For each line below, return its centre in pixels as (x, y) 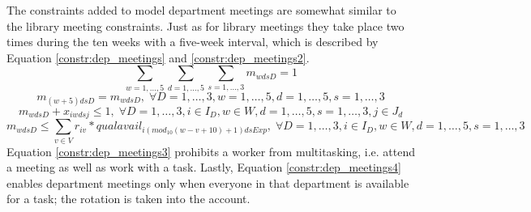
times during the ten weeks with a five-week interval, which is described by (193, 42)
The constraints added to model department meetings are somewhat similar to (201, 10)
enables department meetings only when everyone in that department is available (208, 182)
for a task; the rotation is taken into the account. (128, 199)
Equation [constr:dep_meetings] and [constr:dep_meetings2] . (158, 57)
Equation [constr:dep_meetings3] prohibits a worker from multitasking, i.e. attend (211, 151)
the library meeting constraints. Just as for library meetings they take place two (206, 25)
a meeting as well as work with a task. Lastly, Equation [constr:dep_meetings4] (204, 167)
